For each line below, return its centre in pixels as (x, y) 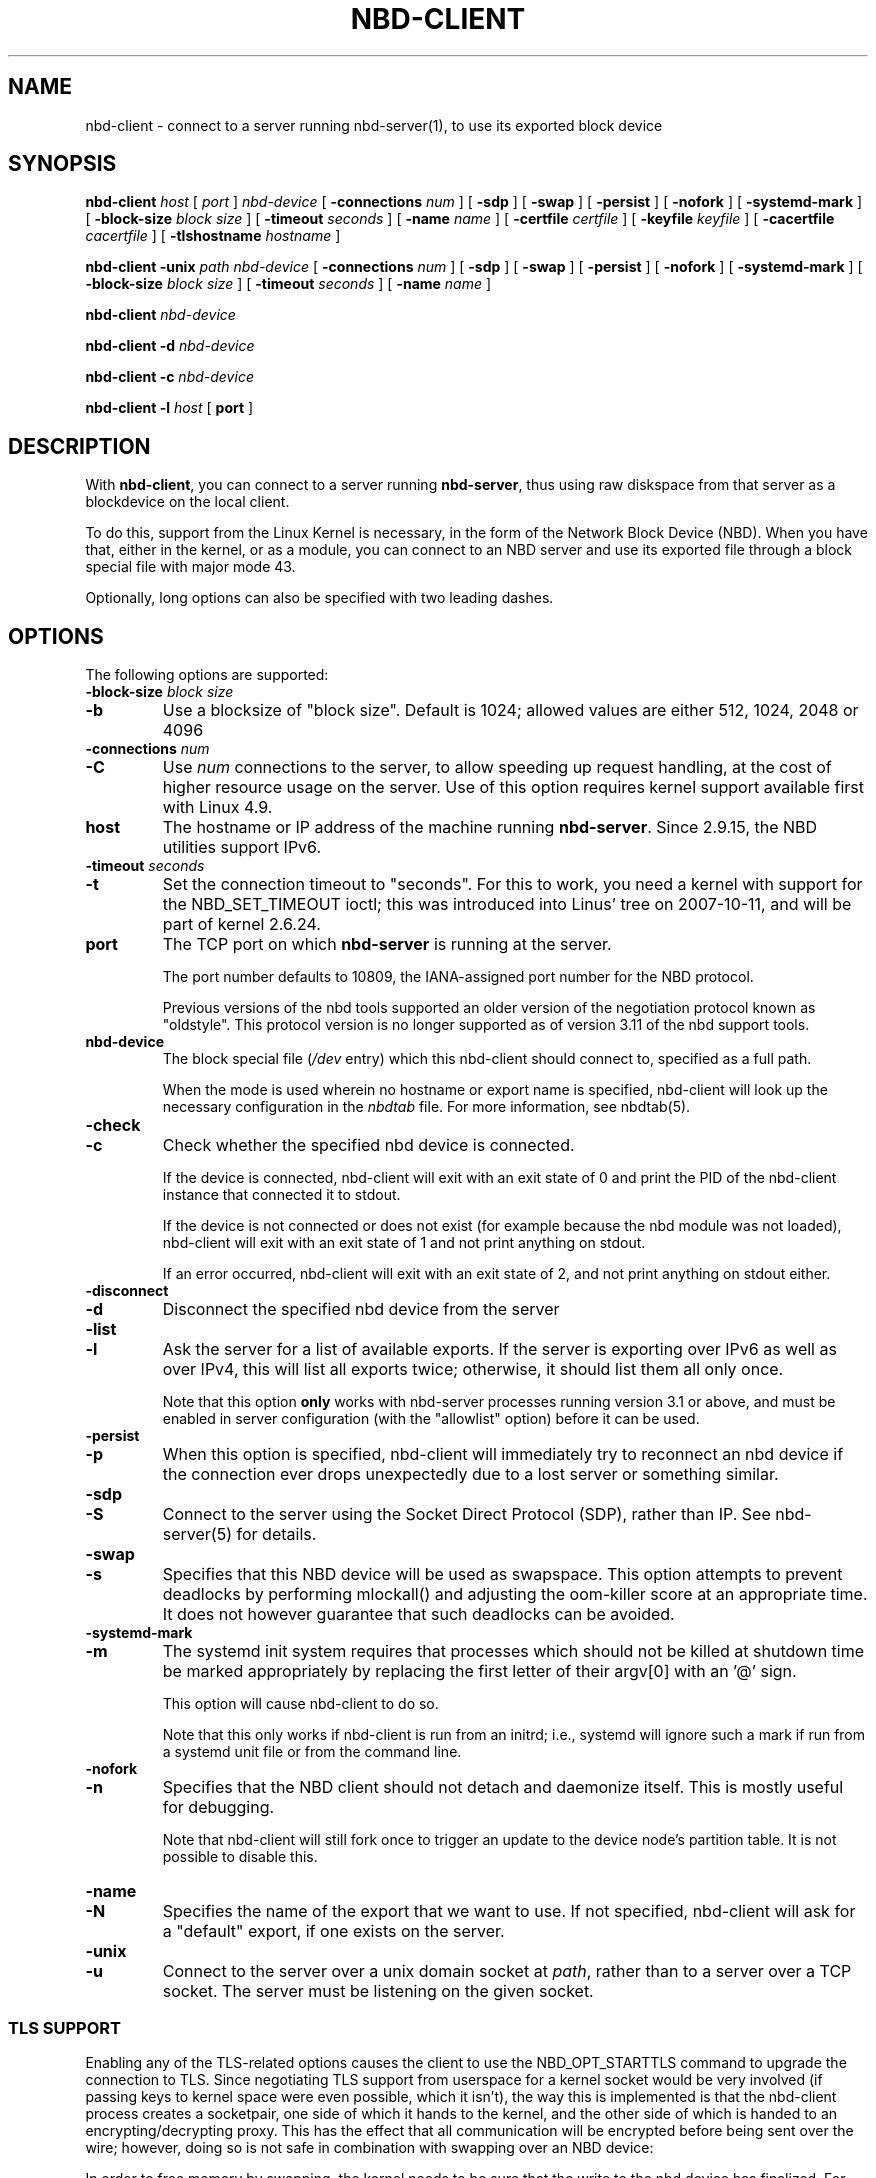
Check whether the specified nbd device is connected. (368, 1145)
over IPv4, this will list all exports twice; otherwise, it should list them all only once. (473, 1369)
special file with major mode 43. (190, 567)
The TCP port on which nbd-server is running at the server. (387, 944)
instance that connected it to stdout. (281, 1195)
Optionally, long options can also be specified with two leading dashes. (319, 598)
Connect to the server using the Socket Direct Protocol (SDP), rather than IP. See (466, 1514)
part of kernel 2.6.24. (241, 924)
